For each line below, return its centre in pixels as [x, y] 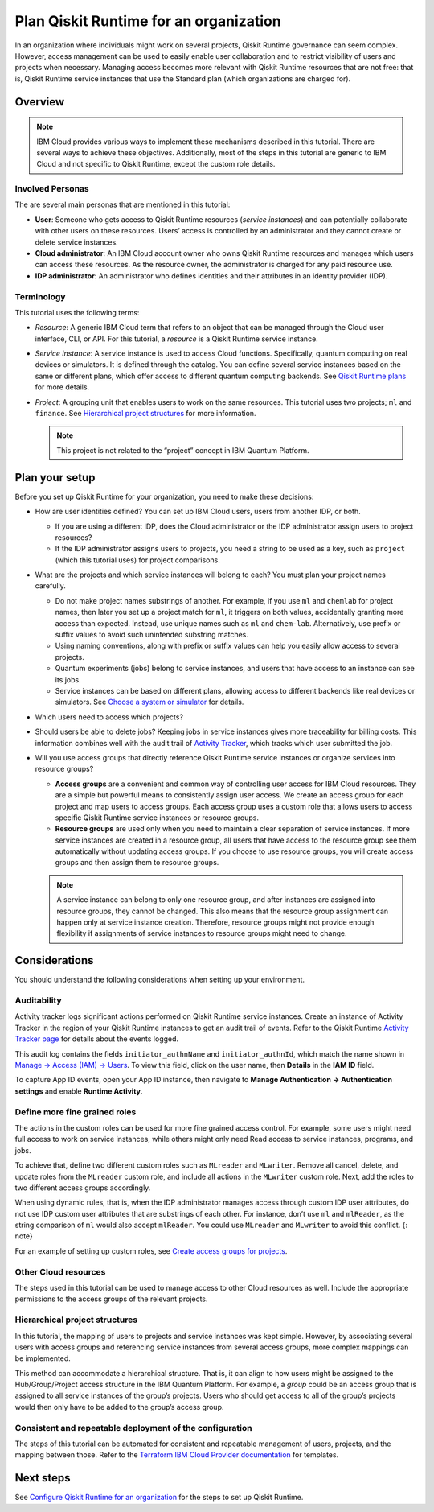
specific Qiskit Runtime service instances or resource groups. [157, 818]
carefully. [50, 586]
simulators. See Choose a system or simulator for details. [149, 702]
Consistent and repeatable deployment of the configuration [133, 1428]
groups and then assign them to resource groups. [137, 863]
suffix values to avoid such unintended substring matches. [152, 635]
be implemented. [43, 1358]
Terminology [40, 296]
